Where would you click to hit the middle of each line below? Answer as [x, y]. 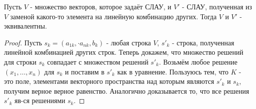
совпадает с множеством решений [98, 61]
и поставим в [85, 71]
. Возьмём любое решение [198, 61]
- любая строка [128, 42]
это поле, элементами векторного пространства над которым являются [109, 81]
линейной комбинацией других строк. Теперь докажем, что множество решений [124, 52]
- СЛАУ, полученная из [217, 6]
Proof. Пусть [23, 42]
